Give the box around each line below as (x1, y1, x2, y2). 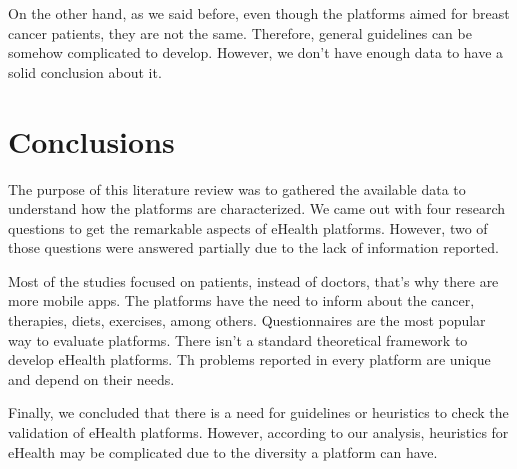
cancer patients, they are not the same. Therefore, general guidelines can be (8, 22, 472, 43)
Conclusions (8, 120, 175, 161)
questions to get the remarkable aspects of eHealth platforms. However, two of (8, 217, 488, 238)
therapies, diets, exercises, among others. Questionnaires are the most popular (8, 310, 486, 331)
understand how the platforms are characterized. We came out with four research (8, 198, 506, 219)
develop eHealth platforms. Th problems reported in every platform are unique (8, 349, 491, 370)
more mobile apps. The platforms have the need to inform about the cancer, (8, 290, 475, 311)
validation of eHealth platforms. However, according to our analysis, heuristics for (8, 422, 509, 443)
